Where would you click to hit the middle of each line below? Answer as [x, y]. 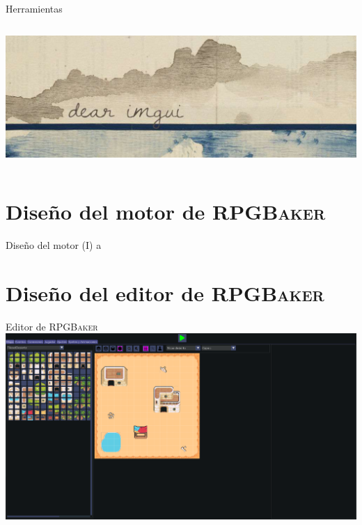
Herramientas [34, 8]
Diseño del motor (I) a [54, 245]
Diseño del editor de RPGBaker [165, 292]
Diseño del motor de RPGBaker [166, 212]
